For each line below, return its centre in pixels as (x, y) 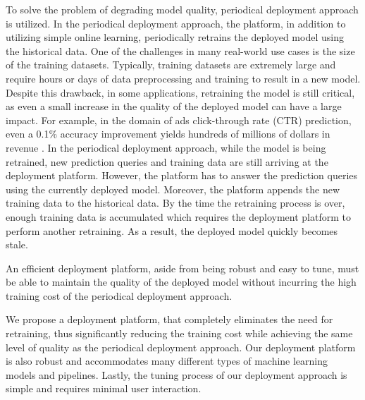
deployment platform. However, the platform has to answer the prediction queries (182, 175)
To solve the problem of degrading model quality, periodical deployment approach (182, 9)
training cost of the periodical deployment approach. (119, 295)
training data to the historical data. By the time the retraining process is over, (175, 203)
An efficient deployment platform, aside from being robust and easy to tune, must (182, 268)
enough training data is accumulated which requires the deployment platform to (178, 216)
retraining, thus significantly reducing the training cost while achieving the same (179, 333)
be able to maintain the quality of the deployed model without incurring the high (181, 282)
